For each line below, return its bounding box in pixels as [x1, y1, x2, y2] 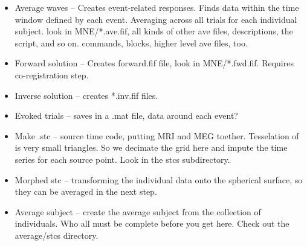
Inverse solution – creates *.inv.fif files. [15, 89, 158, 101]
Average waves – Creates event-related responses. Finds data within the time [15, 1, 299, 13]
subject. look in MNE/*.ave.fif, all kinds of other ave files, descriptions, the [15, 25, 293, 37]
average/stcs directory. [15, 229, 99, 241]
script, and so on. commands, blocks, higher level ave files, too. [15, 36, 248, 49]
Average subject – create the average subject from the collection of [15, 205, 261, 218]
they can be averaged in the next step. [15, 185, 157, 198]
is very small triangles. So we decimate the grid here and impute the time [15, 141, 288, 154]
